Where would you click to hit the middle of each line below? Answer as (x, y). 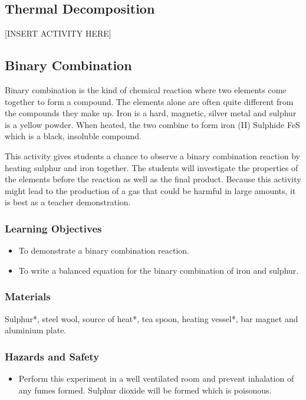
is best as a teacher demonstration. (68, 202)
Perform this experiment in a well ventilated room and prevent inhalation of (156, 378)
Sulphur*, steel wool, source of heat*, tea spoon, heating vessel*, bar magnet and (152, 318)
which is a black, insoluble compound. (73, 136)
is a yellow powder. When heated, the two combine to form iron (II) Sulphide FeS (152, 124)
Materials (28, 296)
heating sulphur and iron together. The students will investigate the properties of (152, 167)
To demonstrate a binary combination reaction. (104, 250)
